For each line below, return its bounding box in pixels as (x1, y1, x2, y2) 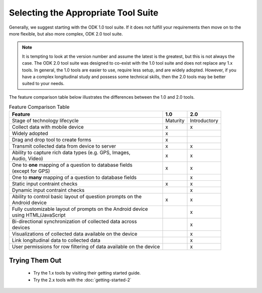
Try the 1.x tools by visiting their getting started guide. (33, 270, 141, 276)
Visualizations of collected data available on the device (12, 231, 138, 238)
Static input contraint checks (12, 180, 78, 187)
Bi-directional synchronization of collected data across (12, 218, 137, 225)
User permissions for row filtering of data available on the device (12, 243, 160, 250)
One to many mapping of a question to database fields (12, 174, 137, 181)
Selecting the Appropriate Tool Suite (9, 7, 159, 18)
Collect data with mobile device (12, 124, 84, 131)
